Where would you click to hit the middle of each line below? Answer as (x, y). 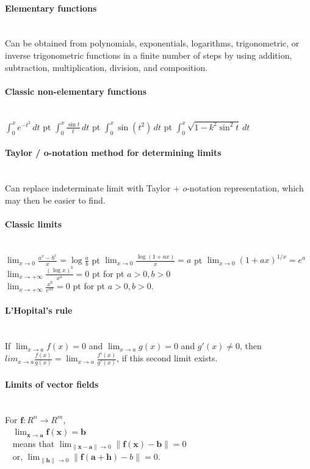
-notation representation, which (245, 188)
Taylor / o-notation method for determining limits (113, 153)
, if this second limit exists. (167, 358)
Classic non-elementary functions (76, 91)
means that (34, 444)
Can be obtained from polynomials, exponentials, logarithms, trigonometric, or (152, 43)
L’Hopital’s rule (39, 310)
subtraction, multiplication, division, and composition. (106, 67)
